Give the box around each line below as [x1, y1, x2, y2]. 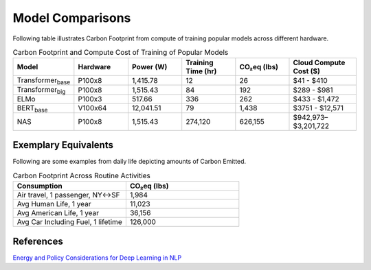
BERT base [16, 103, 48, 114]
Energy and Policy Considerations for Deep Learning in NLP [12, 254, 182, 262]
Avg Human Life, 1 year [16, 199, 91, 209]
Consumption [16, 182, 63, 191]
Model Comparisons [12, 10, 131, 25]
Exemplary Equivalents [12, 139, 113, 151]
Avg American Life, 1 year [16, 208, 100, 218]
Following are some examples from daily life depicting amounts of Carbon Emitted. [12, 158, 247, 166]
